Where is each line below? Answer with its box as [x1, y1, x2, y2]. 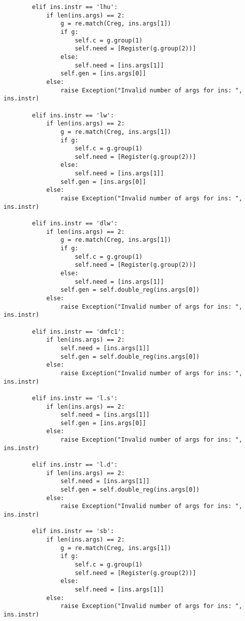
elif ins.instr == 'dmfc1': [32, 328, 125, 335]
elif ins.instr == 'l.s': [32, 394, 118, 402]
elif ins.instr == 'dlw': [32, 220, 118, 227]
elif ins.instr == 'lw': [32, 111, 114, 119]
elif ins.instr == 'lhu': [32, 3, 118, 10]
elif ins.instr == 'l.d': [32, 461, 118, 469]
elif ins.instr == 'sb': [32, 528, 114, 535]
